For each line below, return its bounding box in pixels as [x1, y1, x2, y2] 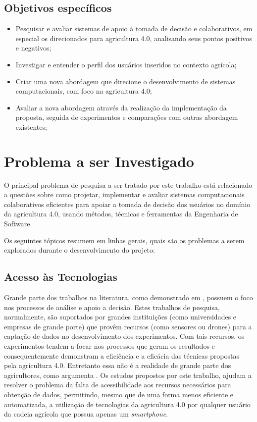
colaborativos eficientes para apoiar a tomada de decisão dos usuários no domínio [4, 199, 251, 209]
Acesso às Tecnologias [4, 269, 117, 284]
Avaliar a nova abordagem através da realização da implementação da [15, 102, 227, 112]
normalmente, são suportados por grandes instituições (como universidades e [4, 312, 237, 322]
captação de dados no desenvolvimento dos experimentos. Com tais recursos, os [4, 331, 245, 341]
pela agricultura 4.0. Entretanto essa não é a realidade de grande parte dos [4, 360, 231, 370]
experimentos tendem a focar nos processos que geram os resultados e [4, 341, 215, 351]
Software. [4, 218, 32, 229]
